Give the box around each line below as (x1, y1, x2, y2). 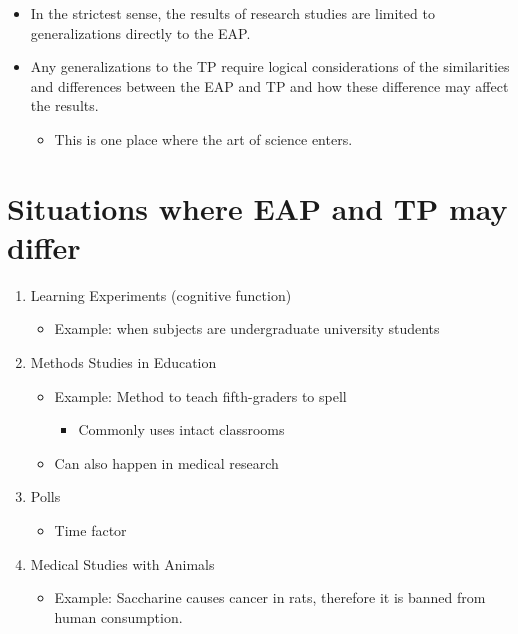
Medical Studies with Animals (30, 553, 215, 574)
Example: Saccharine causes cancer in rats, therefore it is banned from (54, 587, 486, 608)
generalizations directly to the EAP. (30, 22, 251, 43)
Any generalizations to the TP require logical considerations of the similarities (30, 56, 510, 77)
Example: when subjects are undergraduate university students (54, 318, 440, 339)
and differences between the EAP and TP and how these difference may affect (30, 75, 509, 96)
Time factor (54, 520, 127, 541)
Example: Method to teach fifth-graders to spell (54, 385, 347, 406)
